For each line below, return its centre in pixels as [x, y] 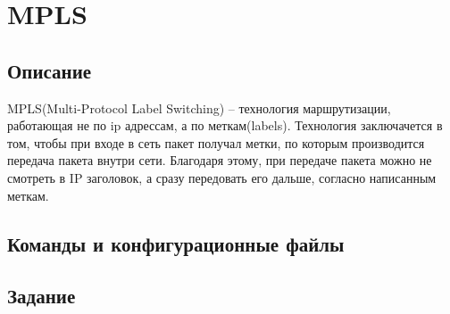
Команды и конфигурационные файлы [176, 243]
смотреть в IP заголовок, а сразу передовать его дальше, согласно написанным [222, 177]
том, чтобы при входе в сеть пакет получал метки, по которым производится [216, 142]
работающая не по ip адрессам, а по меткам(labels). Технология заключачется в [225, 125]
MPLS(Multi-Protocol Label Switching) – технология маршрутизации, [199, 107]
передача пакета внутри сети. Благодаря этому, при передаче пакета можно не [220, 160]
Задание [42, 296]
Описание [50, 70]
